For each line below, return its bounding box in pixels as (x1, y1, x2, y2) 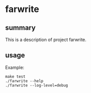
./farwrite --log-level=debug (5, 82, 68, 88)
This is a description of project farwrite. (5, 36, 86, 42)
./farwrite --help (5, 78, 43, 83)
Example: (5, 64, 24, 70)
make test (5, 74, 26, 79)
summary (5, 23, 36, 32)
